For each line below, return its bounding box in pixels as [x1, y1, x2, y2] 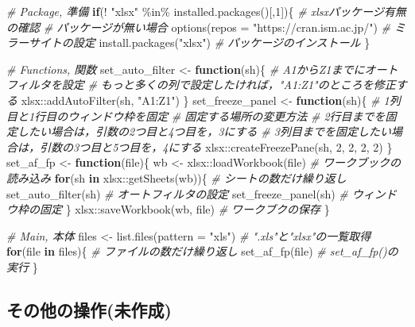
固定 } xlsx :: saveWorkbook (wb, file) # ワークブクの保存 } [39, 201, 330, 217]
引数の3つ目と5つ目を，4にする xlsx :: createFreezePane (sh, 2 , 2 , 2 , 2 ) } [39, 138, 393, 155]
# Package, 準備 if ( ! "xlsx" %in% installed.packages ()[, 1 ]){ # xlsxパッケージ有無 [6, 3, 406, 19]
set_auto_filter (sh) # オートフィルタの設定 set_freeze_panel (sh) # [6, 185, 348, 202]
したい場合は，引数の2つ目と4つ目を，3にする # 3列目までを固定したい [17, 123, 391, 140]
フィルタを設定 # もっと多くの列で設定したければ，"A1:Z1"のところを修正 [6, 76, 396, 93]
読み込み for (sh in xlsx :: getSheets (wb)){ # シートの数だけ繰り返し [6, 169, 347, 186]
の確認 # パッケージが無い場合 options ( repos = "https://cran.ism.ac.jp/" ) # [6, 18, 391, 35]
